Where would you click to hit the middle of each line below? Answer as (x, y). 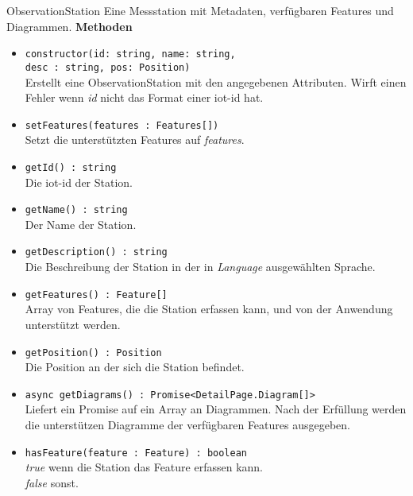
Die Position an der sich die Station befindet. (135, 367)
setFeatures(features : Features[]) (122, 125)
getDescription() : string (96, 252)
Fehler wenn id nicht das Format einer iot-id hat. (144, 97)
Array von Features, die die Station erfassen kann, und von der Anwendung (209, 309)
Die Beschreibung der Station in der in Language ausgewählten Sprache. (200, 267)
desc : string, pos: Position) (108, 67)
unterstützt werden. (73, 324)
